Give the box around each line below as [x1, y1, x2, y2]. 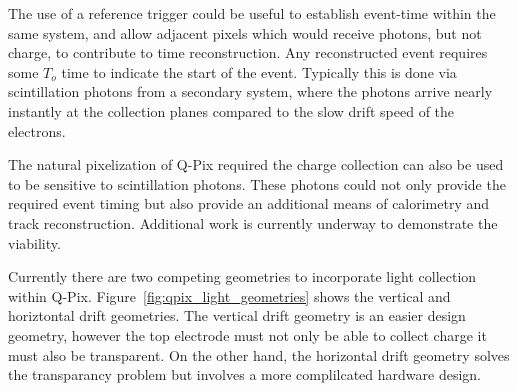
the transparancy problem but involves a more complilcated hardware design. [8, 364, 481, 385]
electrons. [8, 120, 66, 141]
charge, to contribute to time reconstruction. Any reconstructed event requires [8, 42, 488, 63]
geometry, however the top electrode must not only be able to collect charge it [8, 324, 487, 345]
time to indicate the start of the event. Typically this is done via [61, 61, 457, 82]
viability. [8, 232, 61, 253]
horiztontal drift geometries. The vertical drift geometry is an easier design [8, 305, 466, 326]
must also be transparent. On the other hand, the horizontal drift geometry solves [8, 344, 510, 365]
